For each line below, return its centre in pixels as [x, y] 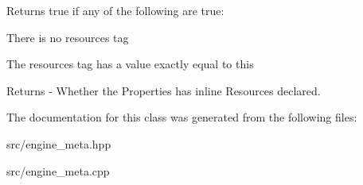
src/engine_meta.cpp [58, 170]
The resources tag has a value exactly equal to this [130, 64]
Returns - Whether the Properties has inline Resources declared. [164, 90]
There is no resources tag [68, 37]
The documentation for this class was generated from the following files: [182, 117]
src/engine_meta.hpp [59, 143]
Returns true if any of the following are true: [115, 10]
